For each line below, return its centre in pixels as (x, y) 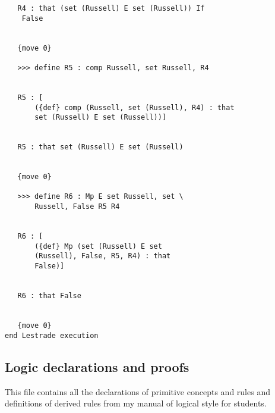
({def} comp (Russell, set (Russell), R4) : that (135, 107)
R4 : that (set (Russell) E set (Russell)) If (111, 8)
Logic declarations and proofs (97, 366)
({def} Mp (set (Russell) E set (98, 246)
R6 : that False (49, 296)
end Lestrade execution (52, 335)
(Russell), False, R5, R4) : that (103, 256)
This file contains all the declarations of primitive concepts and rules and (137, 391)
